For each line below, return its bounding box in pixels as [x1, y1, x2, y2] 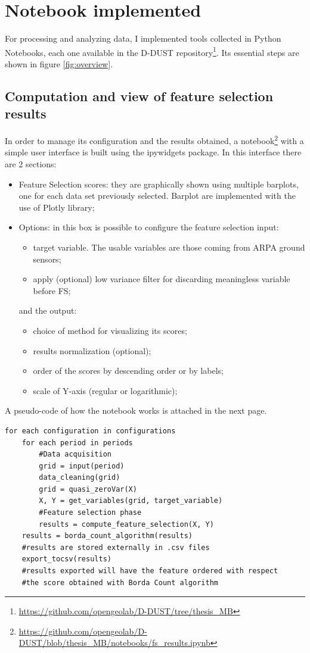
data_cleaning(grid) [39, 473, 120, 482]
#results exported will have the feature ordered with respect [21, 567, 278, 576]
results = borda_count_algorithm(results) [21, 532, 193, 540]
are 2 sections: [5, 158, 57, 170]
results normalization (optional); [33, 344, 151, 357]
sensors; [33, 252, 61, 265]
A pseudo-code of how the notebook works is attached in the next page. [5, 404, 267, 417]
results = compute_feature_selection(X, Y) [39, 520, 214, 529]
